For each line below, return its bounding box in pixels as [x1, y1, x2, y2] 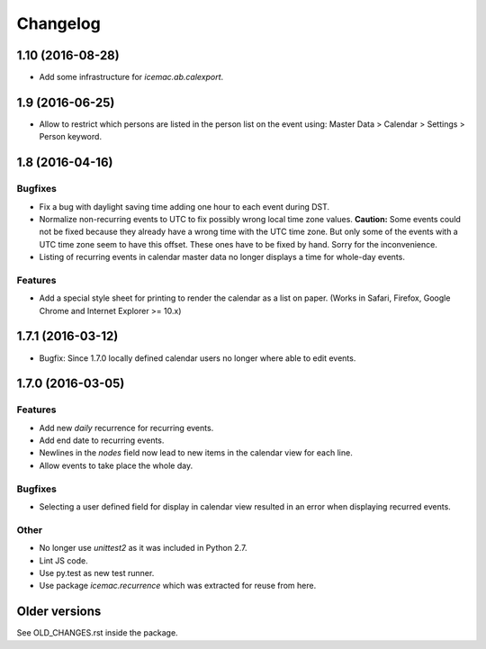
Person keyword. [39, 131, 103, 142]
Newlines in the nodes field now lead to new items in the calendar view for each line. [39, 447, 353, 458]
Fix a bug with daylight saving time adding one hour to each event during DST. [39, 201, 330, 212]
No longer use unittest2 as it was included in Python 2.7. [39, 543, 247, 554]
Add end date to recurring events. [39, 435, 165, 446]
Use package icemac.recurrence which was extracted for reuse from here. [39, 581, 317, 591]
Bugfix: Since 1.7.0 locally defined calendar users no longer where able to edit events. [39, 352, 356, 364]
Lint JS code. [39, 554, 89, 566]
